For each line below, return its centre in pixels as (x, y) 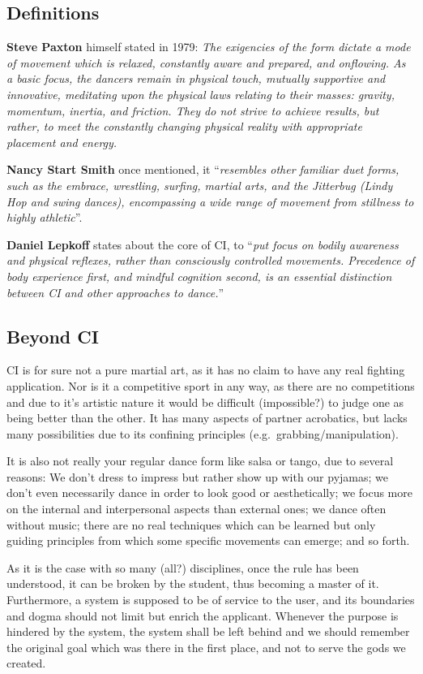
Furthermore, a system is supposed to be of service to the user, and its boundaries (211, 600)
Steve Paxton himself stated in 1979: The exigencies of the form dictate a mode (209, 47)
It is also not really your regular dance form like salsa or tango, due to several (200, 461)
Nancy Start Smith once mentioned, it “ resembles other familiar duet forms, (203, 169)
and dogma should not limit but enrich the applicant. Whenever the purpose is (203, 615)
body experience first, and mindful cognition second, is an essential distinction (199, 276)
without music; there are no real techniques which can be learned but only (191, 524)
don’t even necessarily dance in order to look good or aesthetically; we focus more (209, 493)
